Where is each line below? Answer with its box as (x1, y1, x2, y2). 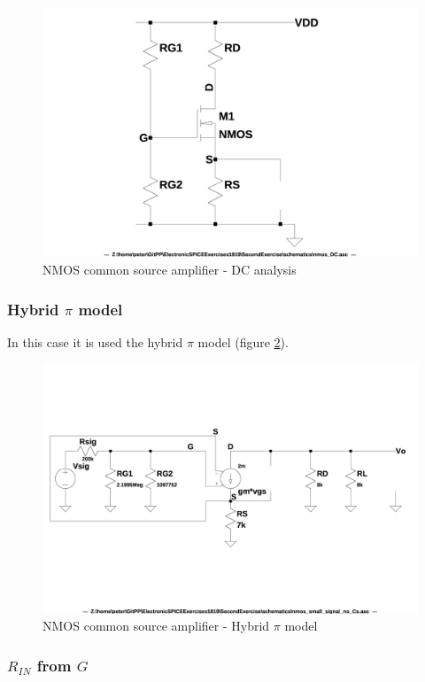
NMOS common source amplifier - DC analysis (42, 260, 297, 278)
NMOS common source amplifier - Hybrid (42, 616, 270, 635)
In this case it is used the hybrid (7, 332, 183, 351)
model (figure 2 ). (197, 332, 289, 351)
